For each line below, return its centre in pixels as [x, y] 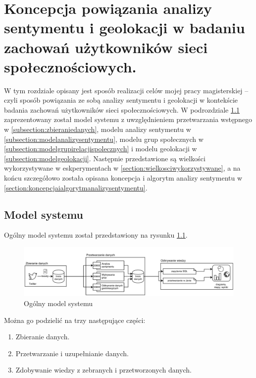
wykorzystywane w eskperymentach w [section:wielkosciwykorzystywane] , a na [122, 168]
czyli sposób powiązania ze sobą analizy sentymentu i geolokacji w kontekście [121, 100]
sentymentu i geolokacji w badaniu [125, 28]
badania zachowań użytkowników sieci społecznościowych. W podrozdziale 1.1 [122, 109]
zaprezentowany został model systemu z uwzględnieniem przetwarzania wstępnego [128, 119]
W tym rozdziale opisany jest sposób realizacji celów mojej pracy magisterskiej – [126, 90]
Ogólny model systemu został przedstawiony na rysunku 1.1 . [96, 235]
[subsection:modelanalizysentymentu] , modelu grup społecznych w [104, 139]
